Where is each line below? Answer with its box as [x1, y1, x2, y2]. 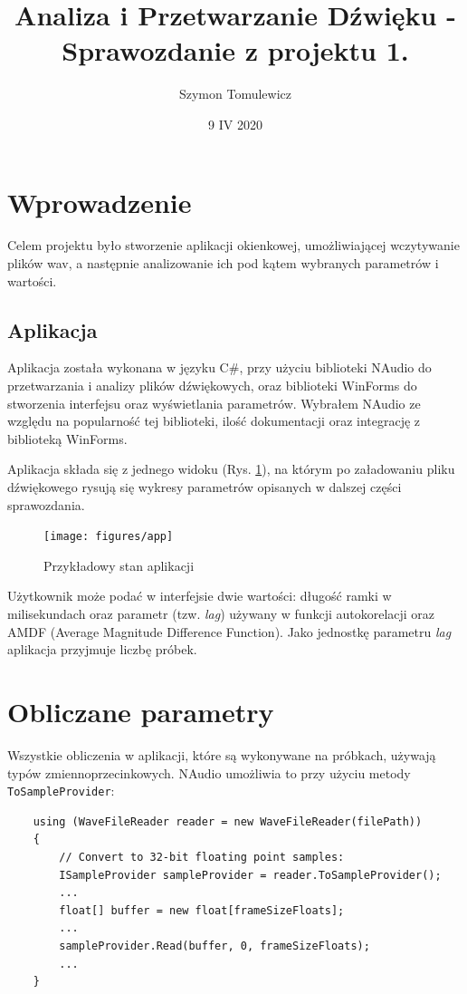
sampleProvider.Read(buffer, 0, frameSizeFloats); [59, 939, 370, 952]
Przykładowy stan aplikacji [43, 555, 195, 574]
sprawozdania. [7, 495, 85, 514]
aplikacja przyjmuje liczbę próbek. [7, 640, 197, 659]
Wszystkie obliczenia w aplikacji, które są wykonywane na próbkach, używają [7, 745, 436, 764]
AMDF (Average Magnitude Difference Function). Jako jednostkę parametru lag [7, 622, 452, 641]
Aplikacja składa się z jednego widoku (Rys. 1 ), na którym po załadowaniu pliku [7, 459, 455, 478]
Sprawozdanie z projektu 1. [62, 32, 409, 69]
